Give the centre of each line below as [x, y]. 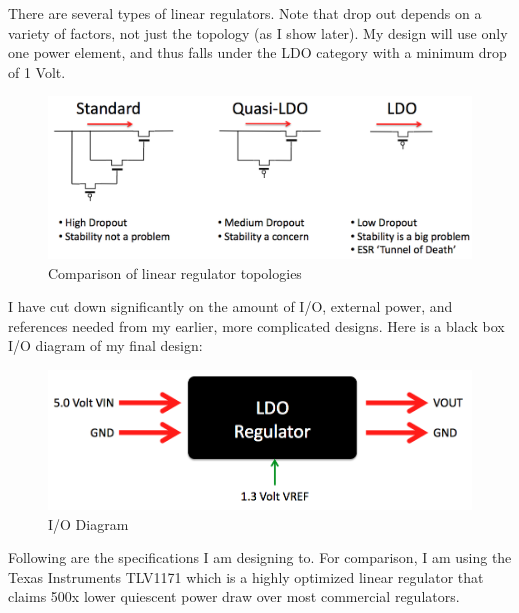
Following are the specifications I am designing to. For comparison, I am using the [260, 557]
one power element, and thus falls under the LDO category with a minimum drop [257, 52]
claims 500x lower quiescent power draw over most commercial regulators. [234, 596]
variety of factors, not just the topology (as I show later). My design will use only [258, 32]
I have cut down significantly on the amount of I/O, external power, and [230, 306]
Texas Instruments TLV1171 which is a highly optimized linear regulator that [246, 576]
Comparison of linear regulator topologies [175, 272]
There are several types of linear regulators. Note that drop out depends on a [245, 13]
